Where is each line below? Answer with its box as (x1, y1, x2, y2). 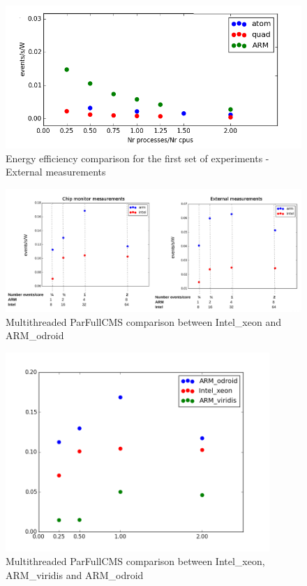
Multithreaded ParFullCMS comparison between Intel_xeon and (6, 314, 281, 329)
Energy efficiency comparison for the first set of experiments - (6, 150, 269, 165)
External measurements (6, 164, 106, 179)
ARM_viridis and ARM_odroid (6, 567, 144, 582)
